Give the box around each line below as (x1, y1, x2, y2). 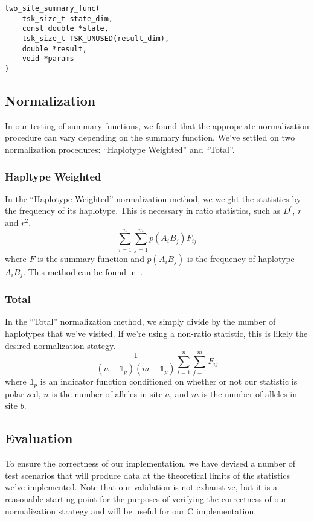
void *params (22, 54, 74, 63)
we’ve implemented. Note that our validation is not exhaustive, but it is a (5, 481, 277, 493)
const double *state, (22, 24, 109, 33)
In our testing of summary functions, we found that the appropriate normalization (5, 119, 309, 132)
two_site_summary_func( (5, 4, 100, 13)
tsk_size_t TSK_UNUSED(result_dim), (22, 34, 170, 43)
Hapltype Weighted (5, 168, 101, 184)
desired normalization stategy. (5, 339, 116, 351)
